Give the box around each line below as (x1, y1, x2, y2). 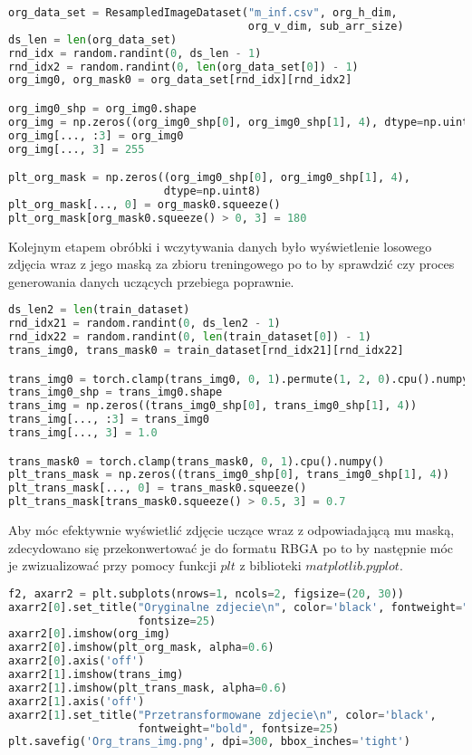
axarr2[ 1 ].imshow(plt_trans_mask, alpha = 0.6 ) (8, 681, 287, 694)
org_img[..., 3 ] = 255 (8, 142, 145, 156)
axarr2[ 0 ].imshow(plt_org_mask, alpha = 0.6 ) (8, 641, 275, 655)
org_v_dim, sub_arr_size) (247, 19, 404, 33)
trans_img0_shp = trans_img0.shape (8, 386, 223, 399)
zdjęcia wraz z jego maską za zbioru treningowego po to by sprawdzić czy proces (8, 254, 455, 273)
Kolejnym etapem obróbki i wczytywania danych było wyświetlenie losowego (8, 236, 432, 255)
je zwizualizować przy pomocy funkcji (8, 556, 217, 575)
